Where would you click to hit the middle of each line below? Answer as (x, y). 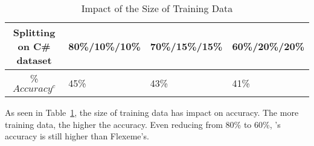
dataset (34, 60)
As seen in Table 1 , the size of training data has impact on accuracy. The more (152, 112)
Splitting (34, 32)
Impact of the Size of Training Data (157, 8)
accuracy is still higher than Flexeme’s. (77, 136)
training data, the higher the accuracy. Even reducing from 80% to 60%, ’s (143, 124)
